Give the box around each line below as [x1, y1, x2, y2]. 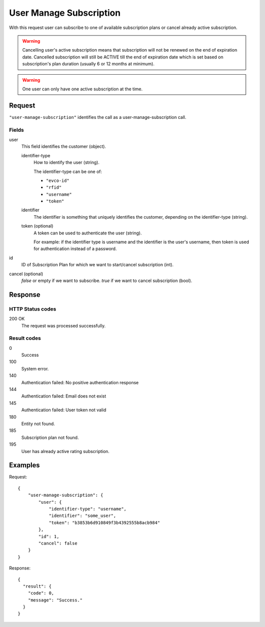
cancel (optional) [9, 271, 44, 277]
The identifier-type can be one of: [33, 169, 103, 174]
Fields [9, 126, 24, 133]
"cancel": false [38, 541, 78, 546]
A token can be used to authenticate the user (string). [33, 230, 142, 236]
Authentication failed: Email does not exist [21, 393, 106, 399]
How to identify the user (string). [33, 160, 100, 166]
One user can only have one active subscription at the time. [22, 86, 143, 92]
